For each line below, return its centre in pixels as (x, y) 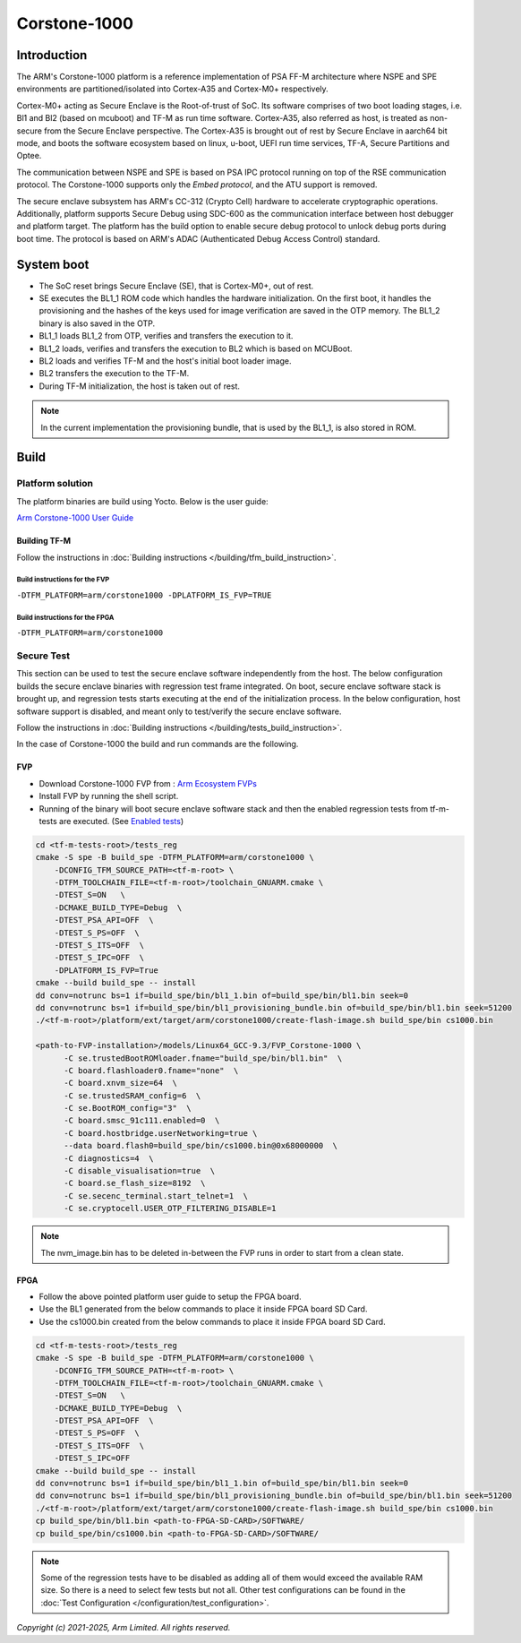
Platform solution (55, 484)
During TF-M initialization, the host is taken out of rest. (140, 386)
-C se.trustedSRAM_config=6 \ (132, 1096)
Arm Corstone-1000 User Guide (75, 518)
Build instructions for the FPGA (65, 617)
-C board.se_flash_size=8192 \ (135, 1183)
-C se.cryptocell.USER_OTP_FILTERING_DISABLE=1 (170, 1209)
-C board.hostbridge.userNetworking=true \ (161, 1133)
